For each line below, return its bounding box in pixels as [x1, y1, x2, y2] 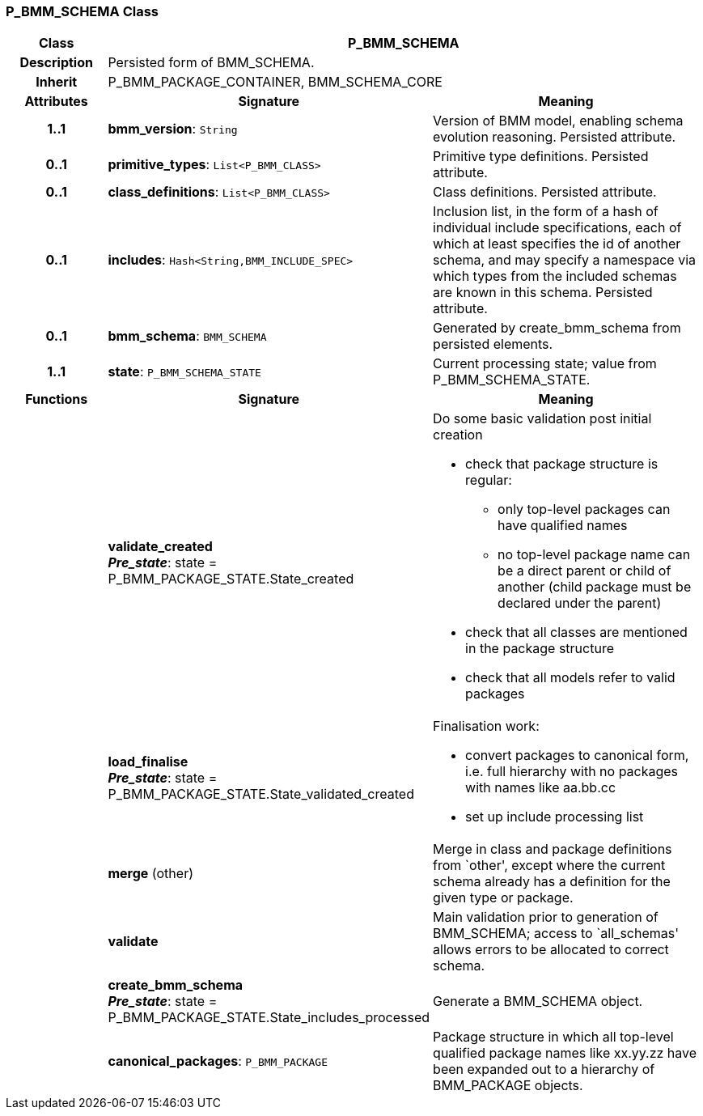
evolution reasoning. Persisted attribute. [433, 129, 676, 146]
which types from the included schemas [433, 268, 677, 285]
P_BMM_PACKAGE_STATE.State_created [108, 571, 354, 588]
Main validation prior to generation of [433, 909, 659, 926]
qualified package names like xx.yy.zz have [433, 1045, 697, 1062]
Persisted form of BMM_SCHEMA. [108, 54, 315, 71]
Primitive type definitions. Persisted [433, 148, 649, 165]
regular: [465, 472, 512, 489]
